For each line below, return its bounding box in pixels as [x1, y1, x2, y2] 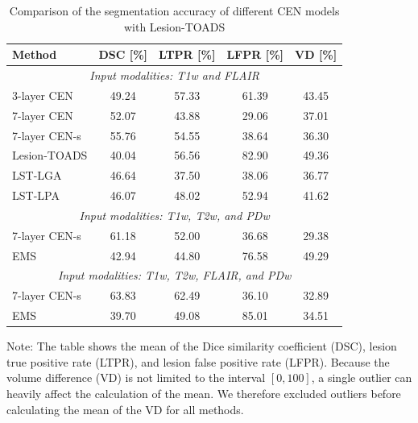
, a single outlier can [311, 369, 412, 386]
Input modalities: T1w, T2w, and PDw [79, 206, 270, 223]
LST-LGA [12, 167, 62, 184]
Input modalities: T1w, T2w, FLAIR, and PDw [57, 267, 292, 284]
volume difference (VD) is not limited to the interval [6, 369, 266, 386]
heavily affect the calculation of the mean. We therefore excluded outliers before [6, 385, 401, 402]
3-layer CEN [12, 86, 73, 103]
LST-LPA [12, 187, 60, 204]
